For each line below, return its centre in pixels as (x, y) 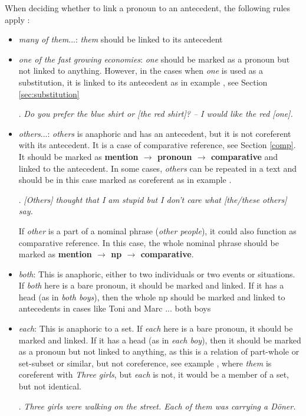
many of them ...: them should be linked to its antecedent (121, 39)
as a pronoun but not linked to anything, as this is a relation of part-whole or (159, 351)
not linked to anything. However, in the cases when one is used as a (141, 71)
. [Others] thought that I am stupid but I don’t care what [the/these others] (153, 199)
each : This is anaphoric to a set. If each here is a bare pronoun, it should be (156, 328)
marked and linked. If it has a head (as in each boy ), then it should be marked (160, 340)
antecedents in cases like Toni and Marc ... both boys (115, 308)
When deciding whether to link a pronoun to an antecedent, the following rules (148, 8)
